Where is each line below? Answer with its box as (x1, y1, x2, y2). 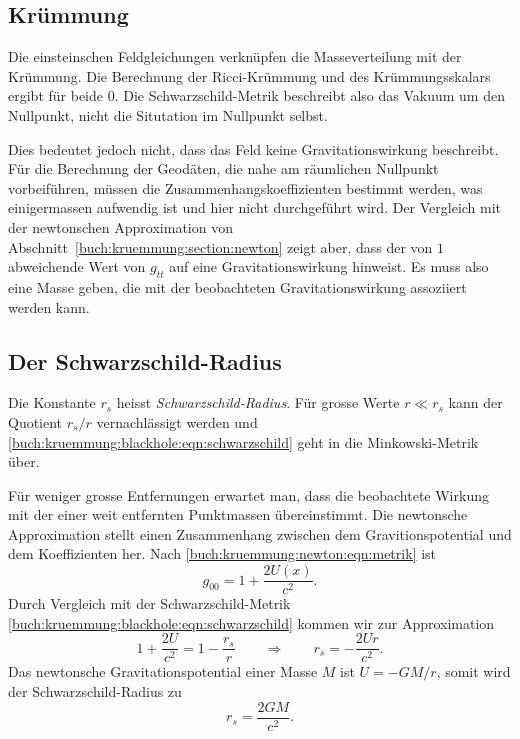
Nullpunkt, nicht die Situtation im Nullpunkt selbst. (8, 104, 328, 125)
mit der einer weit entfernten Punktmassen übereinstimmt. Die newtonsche (8, 504, 468, 525)
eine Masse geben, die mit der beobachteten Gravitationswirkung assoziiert (8, 276, 467, 297)
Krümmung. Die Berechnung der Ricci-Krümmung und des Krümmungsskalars (8, 65, 491, 86)
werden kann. (8, 296, 90, 317)
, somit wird (436, 661, 511, 682)
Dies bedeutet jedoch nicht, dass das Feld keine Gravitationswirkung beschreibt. (8, 138, 499, 159)
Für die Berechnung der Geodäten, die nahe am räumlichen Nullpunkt (8, 158, 439, 179)
